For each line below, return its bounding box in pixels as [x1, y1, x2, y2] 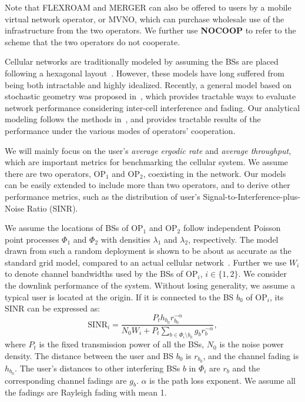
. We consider [238, 267, 287, 280]
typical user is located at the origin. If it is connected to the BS [5, 290, 234, 303]
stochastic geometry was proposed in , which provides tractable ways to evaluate [5, 90, 296, 102]
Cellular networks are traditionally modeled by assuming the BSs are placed [5, 55, 279, 68]
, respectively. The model [188, 233, 279, 245]
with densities [100, 233, 150, 245]
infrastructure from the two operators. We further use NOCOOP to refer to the [5, 24, 296, 36]
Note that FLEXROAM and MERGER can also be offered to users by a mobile [5, 1, 291, 13]
